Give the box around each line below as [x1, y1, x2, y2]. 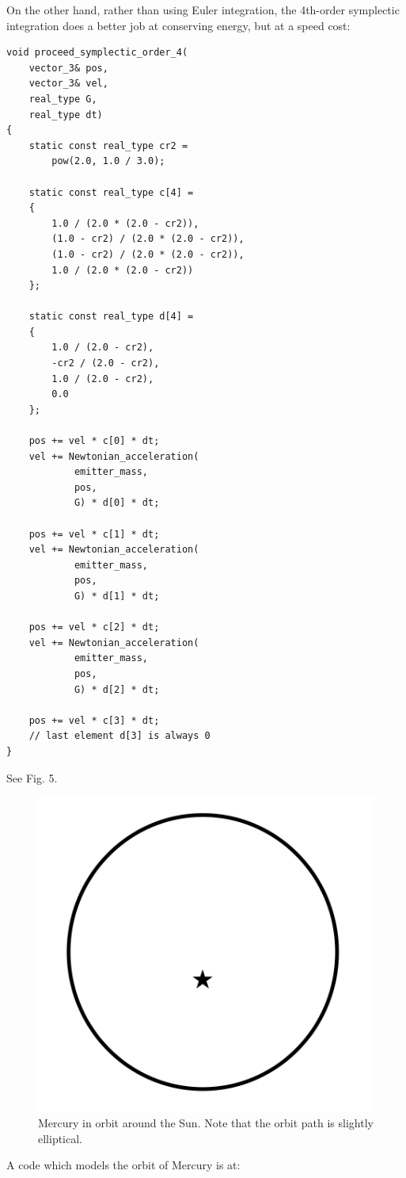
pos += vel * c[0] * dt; [28, 435, 160, 447]
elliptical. [38, 1130, 83, 1146]
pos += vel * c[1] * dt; [28, 528, 160, 540]
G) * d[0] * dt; [74, 497, 160, 509]
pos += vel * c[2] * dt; [28, 622, 160, 633]
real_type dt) [28, 109, 103, 120]
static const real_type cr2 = [28, 140, 188, 151]
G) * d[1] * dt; [74, 590, 160, 602]
